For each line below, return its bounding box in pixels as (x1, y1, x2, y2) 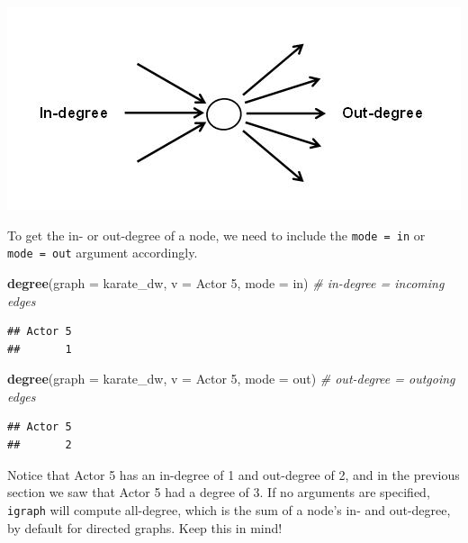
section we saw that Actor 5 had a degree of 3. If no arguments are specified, (7, 483, 430, 502)
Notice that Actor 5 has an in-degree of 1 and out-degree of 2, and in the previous (7, 465, 460, 484)
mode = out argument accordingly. (7, 243, 198, 262)
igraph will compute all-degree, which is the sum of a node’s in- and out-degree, (7, 500, 451, 519)
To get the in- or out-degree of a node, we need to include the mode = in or (7, 225, 426, 244)
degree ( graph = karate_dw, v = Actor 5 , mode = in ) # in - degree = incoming (7, 273, 445, 292)
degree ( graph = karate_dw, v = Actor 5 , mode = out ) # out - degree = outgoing (7, 369, 455, 388)
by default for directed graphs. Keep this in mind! (7, 518, 283, 537)
